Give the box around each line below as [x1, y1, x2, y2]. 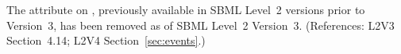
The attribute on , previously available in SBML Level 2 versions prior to [6, 2, 365, 17]
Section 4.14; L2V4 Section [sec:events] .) [6, 32, 206, 49]
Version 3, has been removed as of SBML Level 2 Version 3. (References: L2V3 [6, 16, 395, 33]
